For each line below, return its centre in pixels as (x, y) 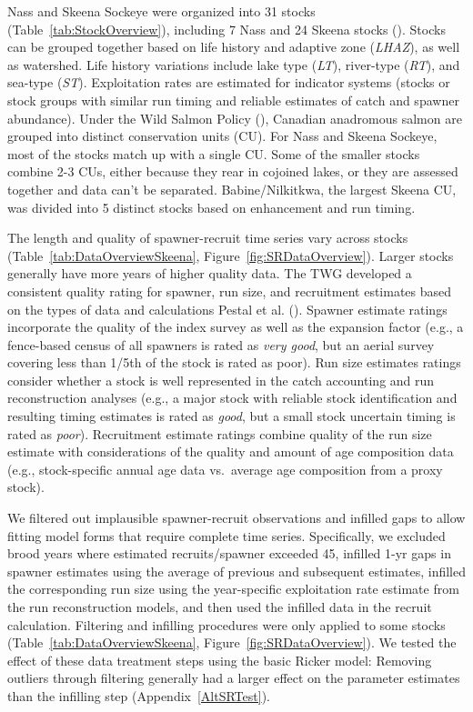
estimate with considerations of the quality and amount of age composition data (231, 451)
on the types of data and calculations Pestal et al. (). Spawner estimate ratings (227, 309)
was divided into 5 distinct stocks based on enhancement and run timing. (211, 207)
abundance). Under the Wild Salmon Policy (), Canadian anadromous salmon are (235, 118)
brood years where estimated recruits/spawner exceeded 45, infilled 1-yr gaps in (229, 553)
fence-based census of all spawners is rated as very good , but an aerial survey (221, 344)
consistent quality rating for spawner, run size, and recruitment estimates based (230, 291)
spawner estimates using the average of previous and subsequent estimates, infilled (236, 571)
